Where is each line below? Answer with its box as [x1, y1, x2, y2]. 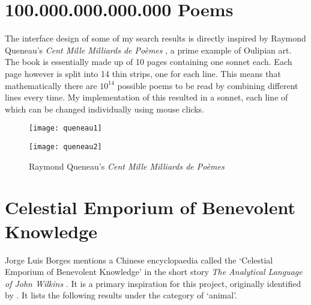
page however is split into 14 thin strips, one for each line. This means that [5, 67, 281, 79]
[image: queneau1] [29, 124, 102, 133]
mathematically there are [5, 79, 97, 91]
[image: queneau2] [29, 142, 102, 151]
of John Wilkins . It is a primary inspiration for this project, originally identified [5, 277, 301, 289]
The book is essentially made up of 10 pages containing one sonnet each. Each [5, 55, 292, 68]
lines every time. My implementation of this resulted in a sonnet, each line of [5, 91, 288, 103]
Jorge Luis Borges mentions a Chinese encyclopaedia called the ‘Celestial [5, 253, 273, 266]
